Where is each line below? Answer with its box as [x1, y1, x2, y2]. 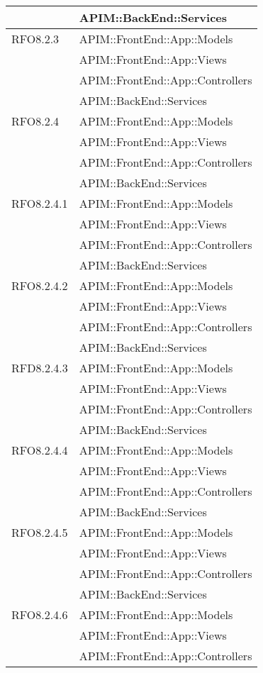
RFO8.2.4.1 [11, 195, 68, 211]
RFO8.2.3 [11, 30, 60, 47]
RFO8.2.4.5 [11, 524, 68, 540]
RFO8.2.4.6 [11, 606, 68, 623]
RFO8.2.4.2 [11, 277, 68, 294]
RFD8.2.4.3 [11, 360, 68, 376]
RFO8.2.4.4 [11, 442, 68, 458]
